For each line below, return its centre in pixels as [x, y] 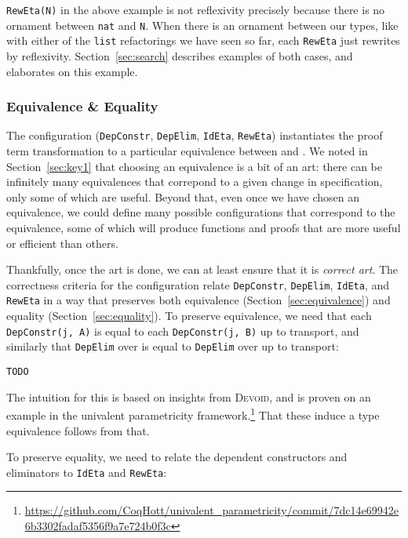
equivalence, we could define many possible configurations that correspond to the [201, 212]
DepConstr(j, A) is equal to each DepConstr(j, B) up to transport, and [183, 331]
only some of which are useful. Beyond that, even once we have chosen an [183, 196]
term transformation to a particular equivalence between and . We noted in [187, 151]
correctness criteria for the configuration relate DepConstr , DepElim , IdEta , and [198, 284]
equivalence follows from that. [78, 430]
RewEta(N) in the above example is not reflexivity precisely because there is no [196, 9]
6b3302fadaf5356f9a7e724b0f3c [98, 525]
